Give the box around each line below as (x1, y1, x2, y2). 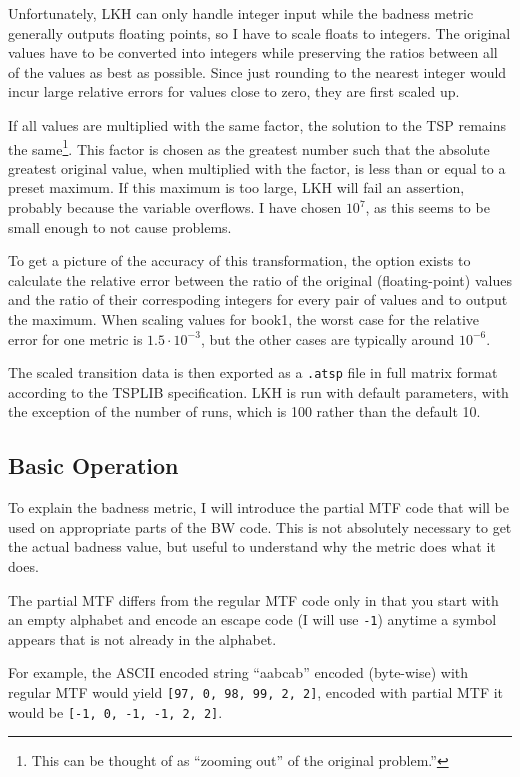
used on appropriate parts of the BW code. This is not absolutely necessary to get (8, 516, 512, 537)
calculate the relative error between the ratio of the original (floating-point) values (8, 269, 512, 290)
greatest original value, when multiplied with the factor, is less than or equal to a (8, 157, 506, 178)
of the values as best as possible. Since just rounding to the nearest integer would (8, 61, 507, 82)
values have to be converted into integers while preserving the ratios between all (8, 42, 498, 63)
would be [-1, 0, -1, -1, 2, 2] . (8, 701, 223, 722)
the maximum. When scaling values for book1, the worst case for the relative (8, 308, 479, 329)
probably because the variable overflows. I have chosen (8, 197, 342, 217)
